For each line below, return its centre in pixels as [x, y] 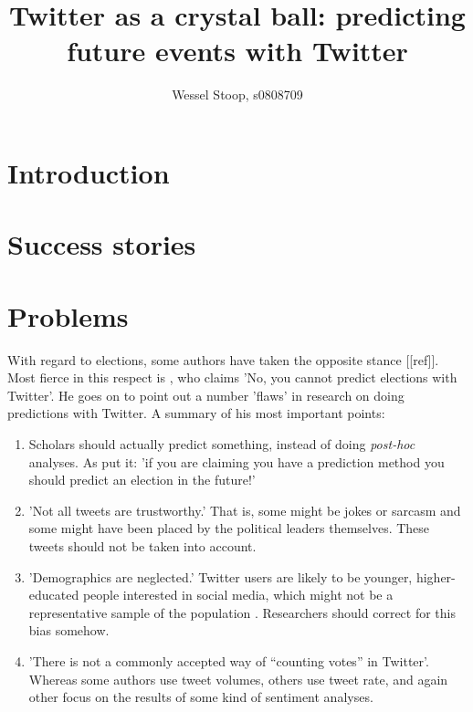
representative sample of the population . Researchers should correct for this [242, 612]
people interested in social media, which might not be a [238, 595]
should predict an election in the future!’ [142, 480]
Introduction [89, 172]
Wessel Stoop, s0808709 [237, 94]
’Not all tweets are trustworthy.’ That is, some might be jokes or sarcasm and [245, 510]
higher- [436, 576]
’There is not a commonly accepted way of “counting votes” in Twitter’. [229, 660]
